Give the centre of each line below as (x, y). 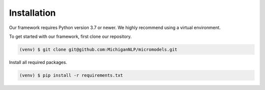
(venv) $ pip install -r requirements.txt (71, 75)
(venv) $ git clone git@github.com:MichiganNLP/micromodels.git (98, 49)
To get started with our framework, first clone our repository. (70, 36)
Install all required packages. (38, 62)
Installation (32, 13)
